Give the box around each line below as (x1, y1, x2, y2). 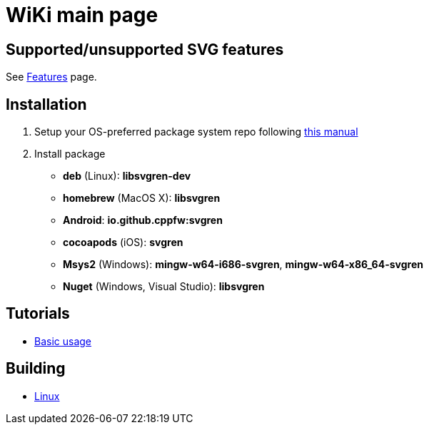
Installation (6, 95, 87, 113)
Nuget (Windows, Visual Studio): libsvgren (63, 280, 265, 293)
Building (6, 359, 66, 378)
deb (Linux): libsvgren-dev (63, 170, 191, 183)
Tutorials (6, 304, 70, 323)
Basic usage (34, 334, 92, 347)
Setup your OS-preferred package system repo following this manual (34, 126, 358, 138)
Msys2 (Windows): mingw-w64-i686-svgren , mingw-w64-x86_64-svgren (63, 258, 423, 271)
